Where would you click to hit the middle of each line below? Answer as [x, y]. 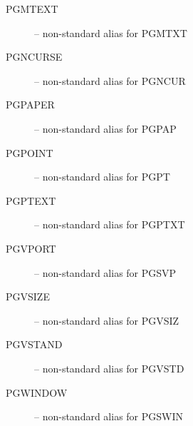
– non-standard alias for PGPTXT [110, 224]
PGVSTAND [34, 344]
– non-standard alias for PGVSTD [109, 368]
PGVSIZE [28, 296]
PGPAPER [30, 105]
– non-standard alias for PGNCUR [110, 80]
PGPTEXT [31, 200]
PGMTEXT [32, 9]
